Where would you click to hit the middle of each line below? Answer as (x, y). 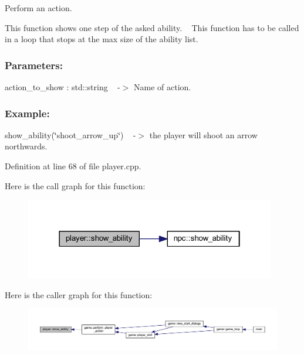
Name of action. (162, 87)
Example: (27, 113)
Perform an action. (38, 8)
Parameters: (34, 65)
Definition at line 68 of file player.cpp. (73, 166)
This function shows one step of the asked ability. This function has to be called (152, 27)
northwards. (26, 146)
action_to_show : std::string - (63, 87)
